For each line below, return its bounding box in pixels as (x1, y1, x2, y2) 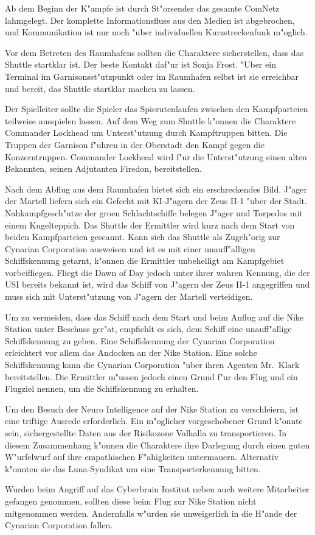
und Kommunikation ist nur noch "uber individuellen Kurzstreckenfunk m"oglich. (5, 26, 308, 38)
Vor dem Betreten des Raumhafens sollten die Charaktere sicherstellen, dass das (5, 46, 304, 58)
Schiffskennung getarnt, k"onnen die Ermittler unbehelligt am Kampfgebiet (5, 254, 285, 267)
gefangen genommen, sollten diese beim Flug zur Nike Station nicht (5, 494, 257, 507)
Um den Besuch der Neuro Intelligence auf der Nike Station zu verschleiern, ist (5, 402, 299, 415)
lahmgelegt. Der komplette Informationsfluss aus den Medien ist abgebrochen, (5, 13, 295, 26)
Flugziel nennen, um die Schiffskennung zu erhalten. (5, 382, 199, 395)
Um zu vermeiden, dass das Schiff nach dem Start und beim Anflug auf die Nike (5, 310, 304, 323)
